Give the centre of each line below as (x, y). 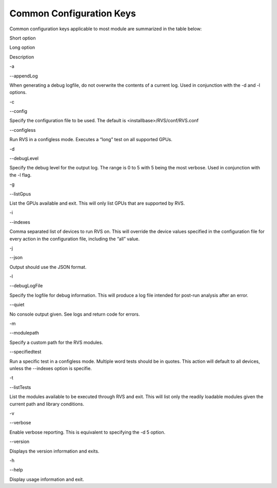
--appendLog (24, 76)
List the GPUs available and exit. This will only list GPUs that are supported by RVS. (97, 203)
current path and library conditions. (47, 404)
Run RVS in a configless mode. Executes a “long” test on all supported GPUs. (91, 140)
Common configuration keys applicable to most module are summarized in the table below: (106, 29)
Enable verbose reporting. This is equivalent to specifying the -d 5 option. (87, 432)
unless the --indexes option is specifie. (51, 368)
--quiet (17, 305)
